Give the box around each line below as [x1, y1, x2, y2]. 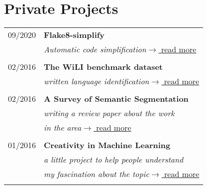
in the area [44, 122, 82, 134]
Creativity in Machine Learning [44, 139, 171, 151]
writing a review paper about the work [44, 107, 175, 119]
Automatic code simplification [44, 43, 146, 55]
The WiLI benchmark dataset [44, 61, 163, 73]
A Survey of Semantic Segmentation [44, 93, 189, 105]
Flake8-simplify [44, 29, 105, 41]
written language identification [44, 75, 149, 87]
